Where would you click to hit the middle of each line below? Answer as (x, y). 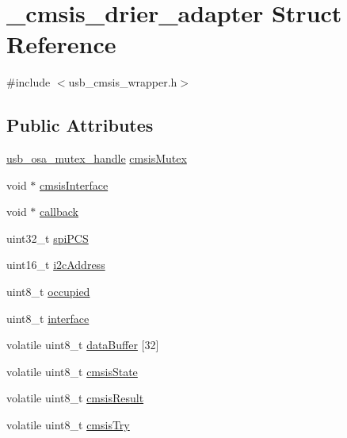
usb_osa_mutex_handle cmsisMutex (97, 158)
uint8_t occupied (48, 292)
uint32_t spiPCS (48, 238)
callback (59, 211)
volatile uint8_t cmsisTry (68, 425)
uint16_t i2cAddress (56, 265)
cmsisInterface (74, 184)
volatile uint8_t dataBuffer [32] (83, 345)
